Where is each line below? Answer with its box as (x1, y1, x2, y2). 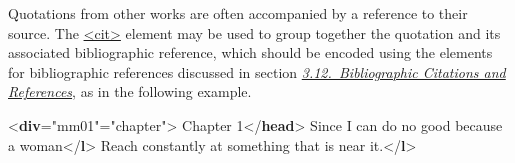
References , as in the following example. (8, 81, 252, 102)
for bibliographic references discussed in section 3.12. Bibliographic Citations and (8, 61, 506, 82)
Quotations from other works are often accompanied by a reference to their (8, 3, 468, 23)
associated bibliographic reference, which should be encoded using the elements (8, 42, 493, 63)
